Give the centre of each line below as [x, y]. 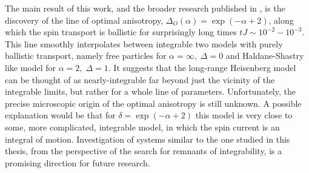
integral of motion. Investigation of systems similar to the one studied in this [148, 139]
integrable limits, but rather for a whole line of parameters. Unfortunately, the [150, 91]
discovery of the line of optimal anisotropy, [84, 20]
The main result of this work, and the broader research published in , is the [145, 8]
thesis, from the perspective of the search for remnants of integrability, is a [144, 151]
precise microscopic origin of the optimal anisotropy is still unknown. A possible [153, 103]
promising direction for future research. [78, 162]
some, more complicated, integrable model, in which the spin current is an [142, 127]
